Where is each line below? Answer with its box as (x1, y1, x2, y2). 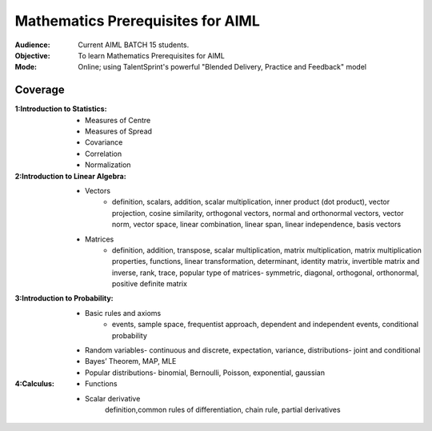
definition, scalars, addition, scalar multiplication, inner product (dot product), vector (112, 197, 390, 207)
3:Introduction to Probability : (14, 293, 114, 303)
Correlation (85, 149, 122, 158)
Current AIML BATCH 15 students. (78, 40, 190, 50)
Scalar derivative (85, 393, 141, 403)
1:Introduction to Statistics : (14, 104, 107, 114)
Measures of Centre (85, 115, 151, 125)
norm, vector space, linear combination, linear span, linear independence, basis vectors (112, 220, 402, 229)
